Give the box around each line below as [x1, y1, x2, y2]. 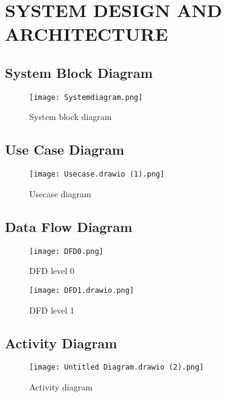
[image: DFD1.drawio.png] [29, 286, 134, 295]
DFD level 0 [29, 264, 75, 277]
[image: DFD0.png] [29, 247, 104, 256]
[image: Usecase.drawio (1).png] [29, 170, 164, 179]
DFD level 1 [29, 303, 75, 316]
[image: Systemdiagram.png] [29, 93, 143, 102]
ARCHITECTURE [5, 21, 168, 46]
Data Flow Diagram [5, 217, 133, 236]
